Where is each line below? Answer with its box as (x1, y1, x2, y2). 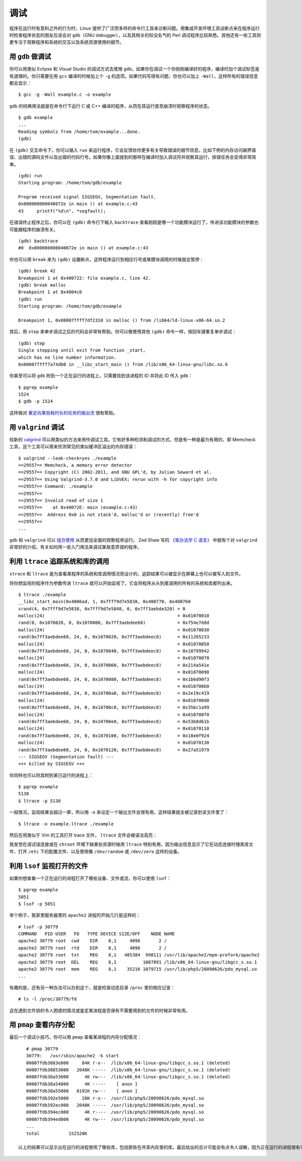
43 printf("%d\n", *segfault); (18, 208, 106, 214)
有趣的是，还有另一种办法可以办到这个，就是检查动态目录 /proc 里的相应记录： (9, 984, 176, 990)
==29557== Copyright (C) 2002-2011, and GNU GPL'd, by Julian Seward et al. (18, 469, 212, 475)
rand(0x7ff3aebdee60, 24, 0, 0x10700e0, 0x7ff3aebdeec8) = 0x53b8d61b (18, 719, 209, 724)
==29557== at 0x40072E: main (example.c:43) (18, 504, 138, 510)
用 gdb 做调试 (9, 52, 51, 61)
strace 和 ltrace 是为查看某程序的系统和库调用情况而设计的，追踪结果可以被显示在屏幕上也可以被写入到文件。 (9, 571, 244, 577)
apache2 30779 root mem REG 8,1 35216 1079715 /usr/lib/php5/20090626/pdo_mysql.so (18, 966, 257, 972)
